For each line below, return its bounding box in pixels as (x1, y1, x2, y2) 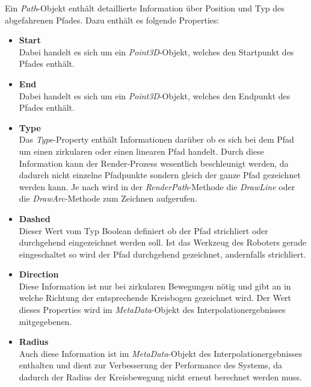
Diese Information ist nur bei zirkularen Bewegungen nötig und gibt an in (19, 279, 291, 292)
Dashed (19, 212, 51, 224)
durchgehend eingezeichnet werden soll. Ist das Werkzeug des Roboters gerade (19, 236, 307, 249)
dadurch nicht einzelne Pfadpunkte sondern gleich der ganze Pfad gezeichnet (19, 169, 301, 181)
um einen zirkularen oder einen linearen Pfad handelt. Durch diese (19, 144, 264, 157)
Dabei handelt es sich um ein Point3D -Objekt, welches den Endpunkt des (19, 89, 291, 102)
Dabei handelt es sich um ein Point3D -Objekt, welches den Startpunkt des (19, 45, 294, 58)
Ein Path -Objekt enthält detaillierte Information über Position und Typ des (5, 2, 285, 14)
